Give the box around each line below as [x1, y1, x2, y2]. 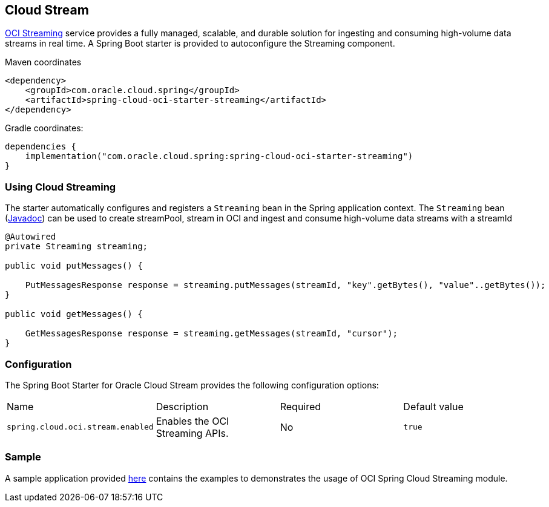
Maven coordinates [5, 57, 82, 68]
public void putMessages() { [5, 261, 143, 271]
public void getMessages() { [5, 309, 143, 319]
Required [280, 400, 321, 413]
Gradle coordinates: [5, 123, 84, 134]
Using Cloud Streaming [5, 180, 116, 193]
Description [156, 400, 209, 413]
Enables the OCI [156, 414, 229, 427]
